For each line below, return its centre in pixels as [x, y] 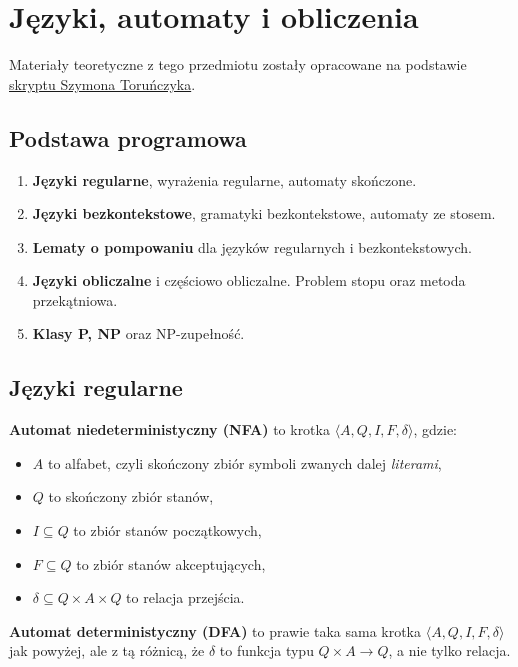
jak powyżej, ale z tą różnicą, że [107, 650]
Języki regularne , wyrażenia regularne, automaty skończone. [224, 179]
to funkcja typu [266, 650]
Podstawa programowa [128, 137]
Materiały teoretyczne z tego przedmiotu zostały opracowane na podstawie [238, 64]
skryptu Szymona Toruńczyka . [102, 83]
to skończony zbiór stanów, [131, 496]
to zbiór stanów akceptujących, [171, 563]
